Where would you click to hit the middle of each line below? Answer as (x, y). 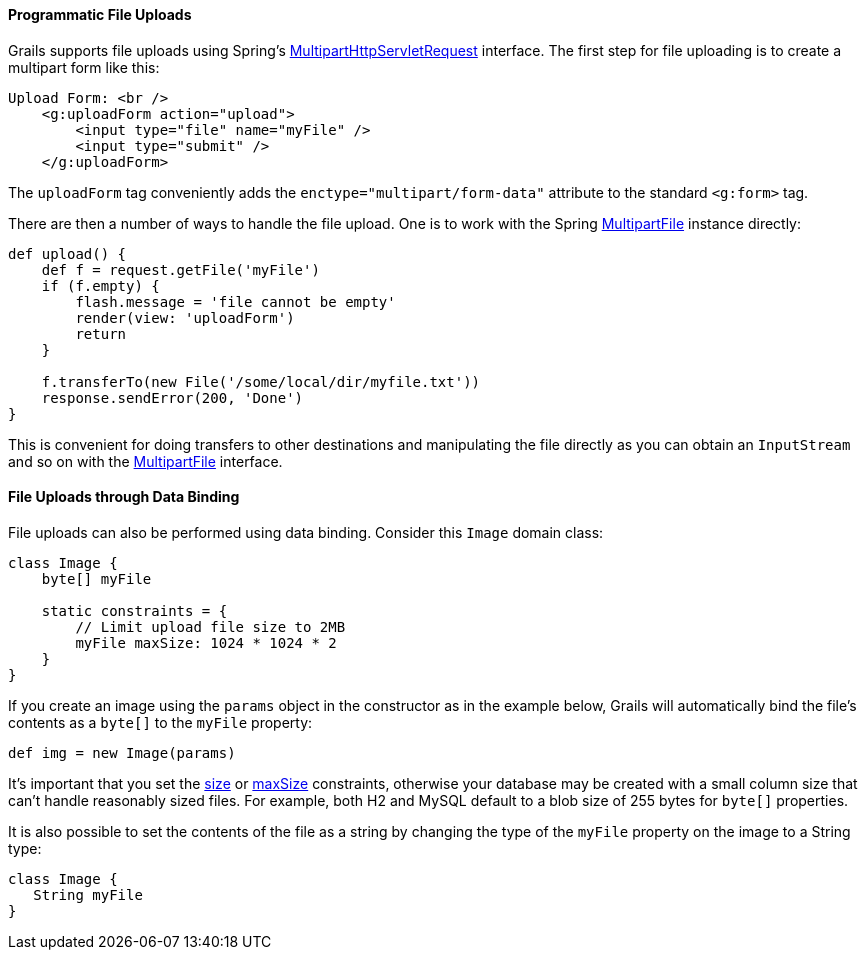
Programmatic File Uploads (100, 14)
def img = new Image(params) (122, 752)
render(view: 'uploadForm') (185, 317)
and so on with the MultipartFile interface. (145, 461)
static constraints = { (134, 610)
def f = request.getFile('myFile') (180, 269)
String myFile (88, 894)
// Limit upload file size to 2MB (210, 626)
